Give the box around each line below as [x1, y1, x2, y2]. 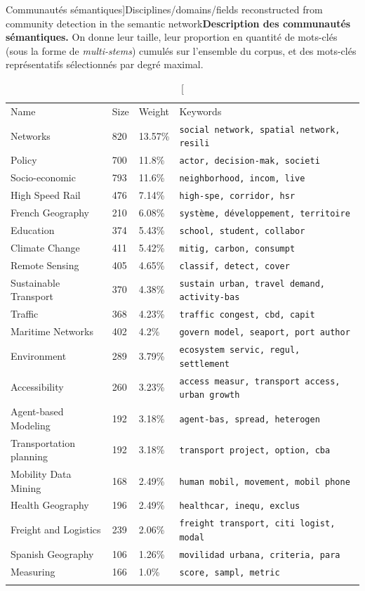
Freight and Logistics [11, 522, 101, 537]
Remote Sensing [11, 257, 79, 272]
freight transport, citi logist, [179, 519, 336, 529]
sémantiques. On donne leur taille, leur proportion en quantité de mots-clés [6, 30, 338, 44]
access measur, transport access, [179, 376, 340, 387]
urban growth [179, 390, 240, 401]
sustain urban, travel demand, [179, 278, 325, 289]
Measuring [11, 564, 55, 578]
